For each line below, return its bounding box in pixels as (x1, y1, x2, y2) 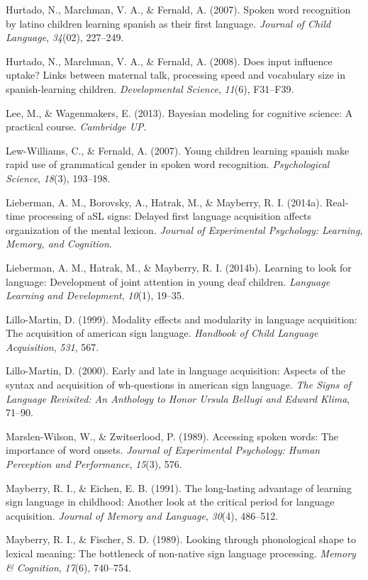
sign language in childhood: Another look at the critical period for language (6, 494, 335, 509)
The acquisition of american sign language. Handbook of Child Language (6, 325, 318, 340)
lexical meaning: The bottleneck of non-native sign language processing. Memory (6, 546, 356, 560)
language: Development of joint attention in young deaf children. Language (6, 274, 330, 289)
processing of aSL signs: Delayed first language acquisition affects (28, 208, 312, 223)
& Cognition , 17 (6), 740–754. (6, 559, 132, 574)
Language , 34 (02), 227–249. (6, 30, 124, 45)
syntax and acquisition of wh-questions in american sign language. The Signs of (6, 377, 351, 392)
